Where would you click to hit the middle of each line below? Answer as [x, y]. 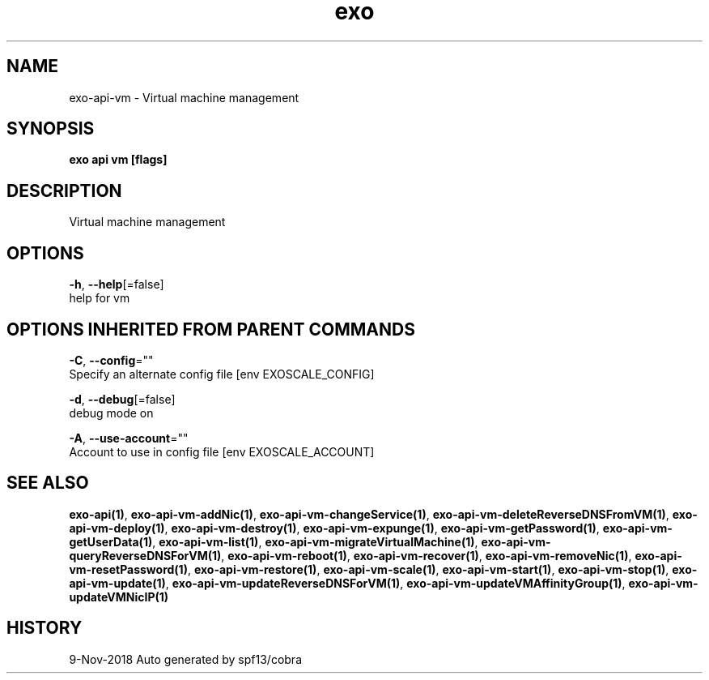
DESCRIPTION [64, 190]
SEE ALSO [48, 483]
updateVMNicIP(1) [119, 597]
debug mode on [111, 413]
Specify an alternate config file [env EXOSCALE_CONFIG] [222, 374]
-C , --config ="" [111, 360]
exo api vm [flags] [118, 160]
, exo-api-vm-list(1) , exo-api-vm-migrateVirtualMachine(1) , [315, 541]
